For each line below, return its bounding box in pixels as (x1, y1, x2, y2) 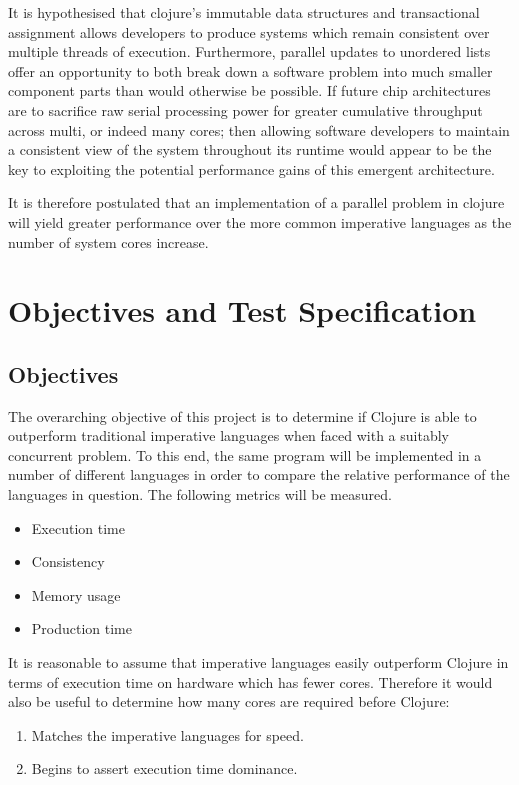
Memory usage (31, 584, 121, 605)
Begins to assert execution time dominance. (31, 758, 298, 779)
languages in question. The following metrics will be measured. (8, 484, 392, 505)
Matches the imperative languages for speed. (31, 724, 304, 745)
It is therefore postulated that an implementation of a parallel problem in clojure (8, 192, 505, 213)
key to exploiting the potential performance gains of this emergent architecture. (8, 158, 495, 179)
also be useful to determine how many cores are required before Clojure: (8, 691, 450, 712)
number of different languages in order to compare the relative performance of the (8, 464, 510, 485)
